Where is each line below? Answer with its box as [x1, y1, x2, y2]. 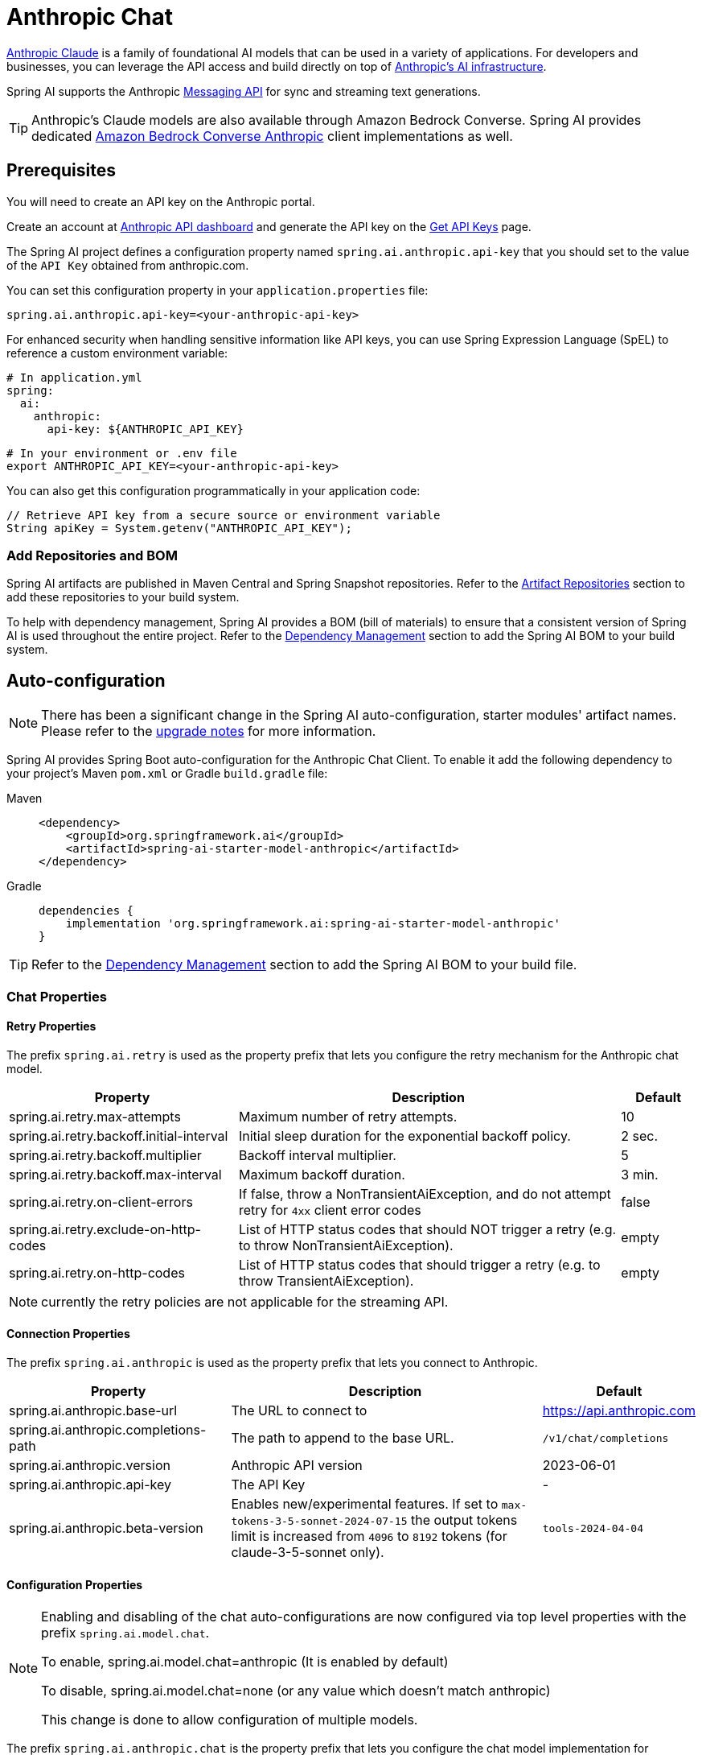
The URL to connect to [231, 1402, 367, 1418]
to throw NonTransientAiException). [238, 1237, 454, 1253]
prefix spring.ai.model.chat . [41, 1625, 210, 1641]
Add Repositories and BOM [6, 547, 178, 564]
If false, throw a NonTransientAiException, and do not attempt [238, 1185, 611, 1202]
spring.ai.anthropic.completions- [9, 1422, 207, 1438]
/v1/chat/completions [542, 1431, 669, 1444]
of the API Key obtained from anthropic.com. [6, 258, 249, 272]
